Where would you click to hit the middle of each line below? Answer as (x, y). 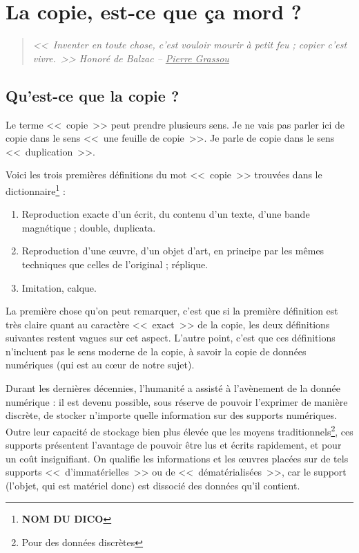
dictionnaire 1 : (36, 189)
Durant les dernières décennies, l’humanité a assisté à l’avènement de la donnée (173, 388)
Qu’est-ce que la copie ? (93, 95)
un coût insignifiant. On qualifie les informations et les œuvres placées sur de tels (177, 458)
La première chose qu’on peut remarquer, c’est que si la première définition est (172, 311)
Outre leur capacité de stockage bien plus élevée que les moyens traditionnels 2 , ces (179, 430)
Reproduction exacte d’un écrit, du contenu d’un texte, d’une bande (166, 214)
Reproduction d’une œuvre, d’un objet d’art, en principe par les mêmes (173, 251)
